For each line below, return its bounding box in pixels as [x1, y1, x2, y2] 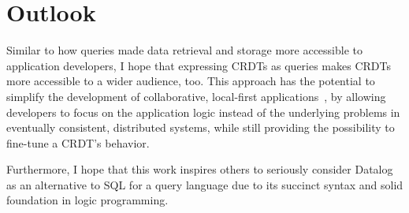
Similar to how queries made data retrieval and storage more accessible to [6, 42, 363, 58]
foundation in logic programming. [6, 192, 169, 208]
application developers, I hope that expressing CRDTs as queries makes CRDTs [6, 57, 391, 73]
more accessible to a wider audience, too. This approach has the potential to [6, 73, 375, 89]
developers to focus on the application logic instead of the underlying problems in [6, 103, 400, 120]
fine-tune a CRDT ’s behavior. [6, 134, 150, 151]
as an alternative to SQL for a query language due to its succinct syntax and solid [6, 176, 403, 192]
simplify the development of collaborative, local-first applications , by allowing [6, 88, 386, 104]
